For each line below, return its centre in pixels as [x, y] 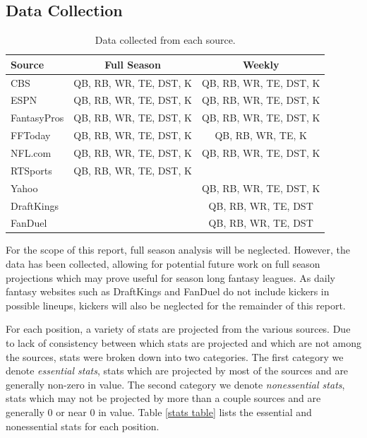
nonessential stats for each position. [83, 426]
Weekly [261, 64]
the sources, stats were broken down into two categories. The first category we [175, 356]
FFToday [31, 135]
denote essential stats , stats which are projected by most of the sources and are [177, 371]
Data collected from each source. [165, 40]
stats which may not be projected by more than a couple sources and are [163, 398]
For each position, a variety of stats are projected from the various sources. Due [178, 329]
